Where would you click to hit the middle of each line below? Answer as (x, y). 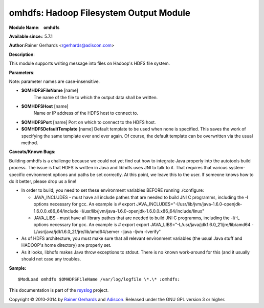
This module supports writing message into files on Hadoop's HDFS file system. (89, 63)
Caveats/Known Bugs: (32, 152)
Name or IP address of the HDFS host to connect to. (86, 113)
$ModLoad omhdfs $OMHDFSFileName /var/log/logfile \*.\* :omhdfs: (99, 279)
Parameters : (22, 72)
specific (17, 175)
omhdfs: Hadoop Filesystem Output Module (100, 13)
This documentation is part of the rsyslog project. (59, 290)
